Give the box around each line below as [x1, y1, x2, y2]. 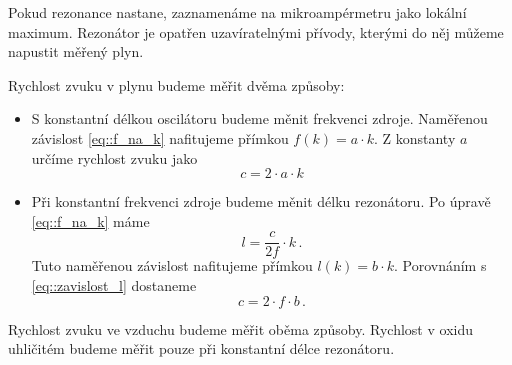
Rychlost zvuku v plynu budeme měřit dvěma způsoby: [8, 74, 345, 95]
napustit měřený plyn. [8, 41, 144, 62]
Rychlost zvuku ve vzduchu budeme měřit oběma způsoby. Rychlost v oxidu [8, 318, 473, 339]
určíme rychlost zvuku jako [31, 147, 198, 168]
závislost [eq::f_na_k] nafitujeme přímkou [31, 127, 289, 148]
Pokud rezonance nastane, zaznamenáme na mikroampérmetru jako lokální [8, 2, 467, 22]
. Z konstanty [373, 127, 456, 148]
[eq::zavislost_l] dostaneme [31, 275, 197, 295]
